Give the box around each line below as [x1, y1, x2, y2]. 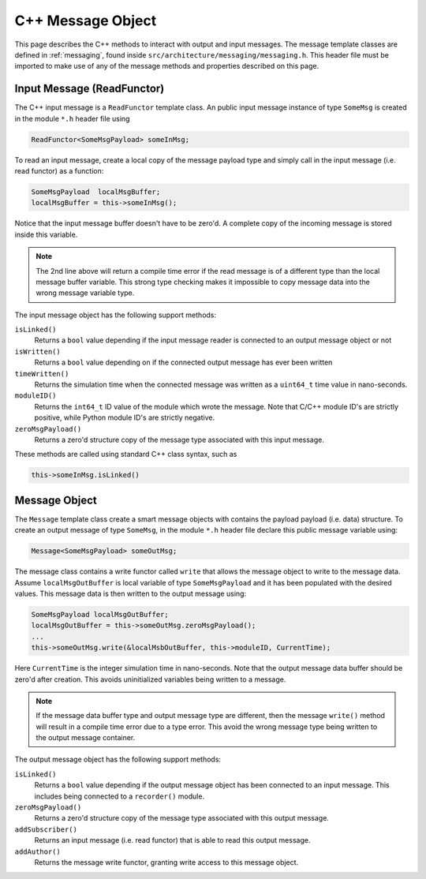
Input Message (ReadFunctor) [14, 82, 165, 95]
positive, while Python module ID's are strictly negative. [34, 413, 215, 422]
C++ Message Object [14, 12, 157, 29]
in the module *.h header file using [14, 114, 130, 123]
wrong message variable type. [35, 288, 135, 297]
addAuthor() [14, 847, 61, 856]
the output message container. [35, 733, 136, 742]
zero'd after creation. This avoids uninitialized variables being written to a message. [14, 675, 286, 684]
